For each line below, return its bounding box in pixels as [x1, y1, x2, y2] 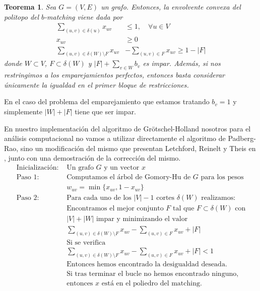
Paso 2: [16, 194, 39, 202]
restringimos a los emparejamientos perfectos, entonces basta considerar [4, 69, 225, 80]
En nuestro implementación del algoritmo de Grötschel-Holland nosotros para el [4, 123, 251, 133]
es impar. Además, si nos [143, 58, 221, 68]
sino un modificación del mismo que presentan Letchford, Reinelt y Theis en [20, 142, 256, 153]
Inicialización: [16, 164, 59, 172]
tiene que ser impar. [75, 106, 137, 117]
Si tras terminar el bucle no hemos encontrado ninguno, [67, 270, 239, 278]
